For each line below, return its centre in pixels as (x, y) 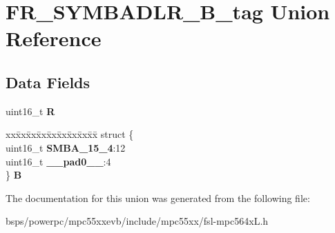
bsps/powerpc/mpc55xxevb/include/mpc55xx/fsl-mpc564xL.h (137, 221)
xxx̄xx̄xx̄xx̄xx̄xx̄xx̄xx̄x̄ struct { (70, 134)
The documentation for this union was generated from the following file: (158, 197)
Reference (54, 38)
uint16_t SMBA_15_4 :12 (66, 147)
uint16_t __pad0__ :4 (58, 161)
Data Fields (48, 82)
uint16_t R (30, 111)
